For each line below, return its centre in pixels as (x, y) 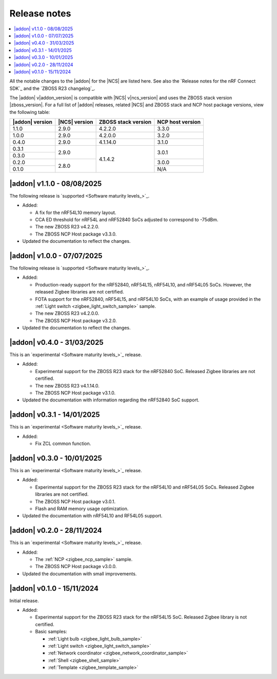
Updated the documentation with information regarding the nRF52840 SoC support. (111, 400)
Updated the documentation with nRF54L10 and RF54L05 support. (92, 516)
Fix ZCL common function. (63, 443)
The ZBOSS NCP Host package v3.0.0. (76, 567)
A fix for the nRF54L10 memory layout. (76, 212)
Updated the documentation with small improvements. (80, 574)
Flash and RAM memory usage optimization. (82, 509)
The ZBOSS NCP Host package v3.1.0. (75, 393)
